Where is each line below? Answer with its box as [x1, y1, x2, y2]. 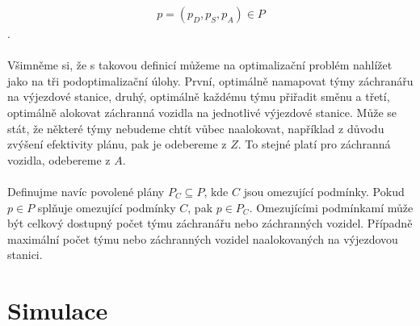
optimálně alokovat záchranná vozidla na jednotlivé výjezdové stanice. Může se [7, 104, 397, 120]
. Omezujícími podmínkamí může [249, 199, 414, 215]
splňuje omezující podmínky [37, 199, 176, 215]
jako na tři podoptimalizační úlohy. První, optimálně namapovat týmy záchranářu [7, 72, 414, 89]
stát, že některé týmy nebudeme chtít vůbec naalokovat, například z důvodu [7, 119, 384, 136]
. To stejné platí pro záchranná [237, 136, 391, 153]
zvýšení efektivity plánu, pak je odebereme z [7, 136, 227, 153]
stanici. [7, 246, 43, 263]
